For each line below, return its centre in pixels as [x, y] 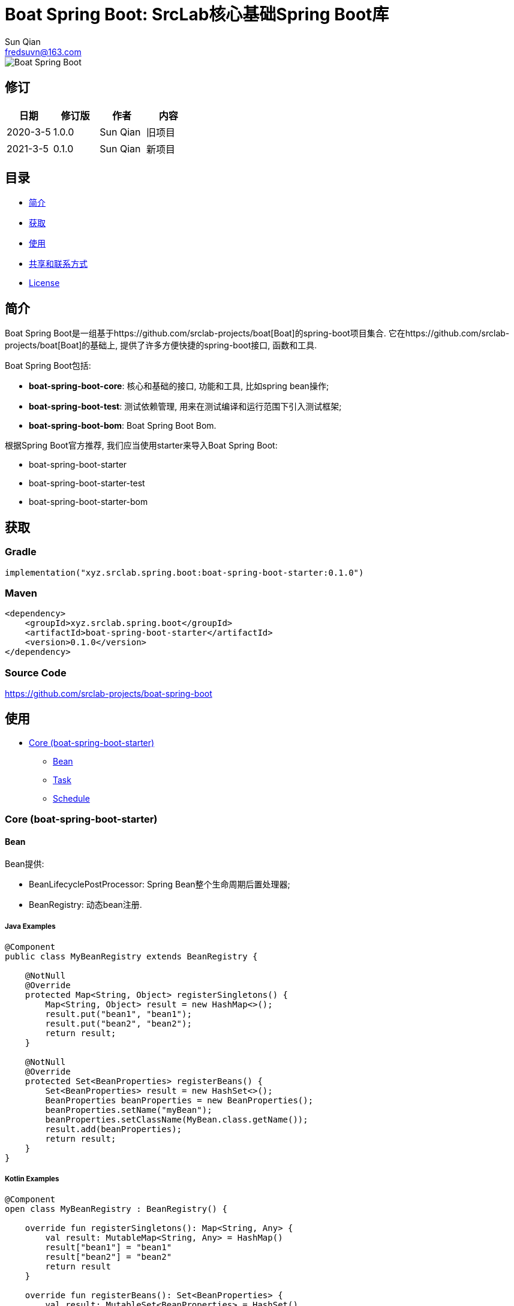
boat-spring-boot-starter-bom [88, 502]
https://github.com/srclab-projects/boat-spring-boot [109, 693]
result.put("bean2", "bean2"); [118, 1024]
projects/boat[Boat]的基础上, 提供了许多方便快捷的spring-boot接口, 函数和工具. [161, 345]
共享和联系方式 [58, 264]
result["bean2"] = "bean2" [109, 1257]
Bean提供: [25, 864]
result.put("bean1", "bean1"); [118, 1014]
